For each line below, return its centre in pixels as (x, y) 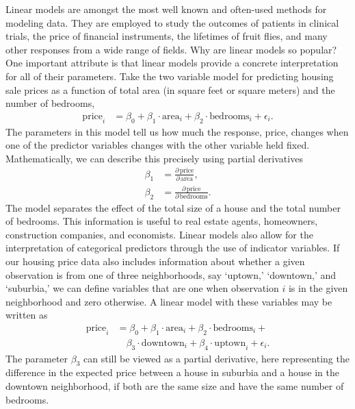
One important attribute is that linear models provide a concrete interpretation (172, 63)
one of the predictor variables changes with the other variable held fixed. (158, 145)
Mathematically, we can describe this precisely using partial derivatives (154, 158)
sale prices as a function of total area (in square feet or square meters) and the (170, 89)
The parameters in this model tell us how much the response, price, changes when (177, 131)
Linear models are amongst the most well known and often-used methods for (166, 9)
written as (27, 315)
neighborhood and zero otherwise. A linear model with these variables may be (169, 301)
